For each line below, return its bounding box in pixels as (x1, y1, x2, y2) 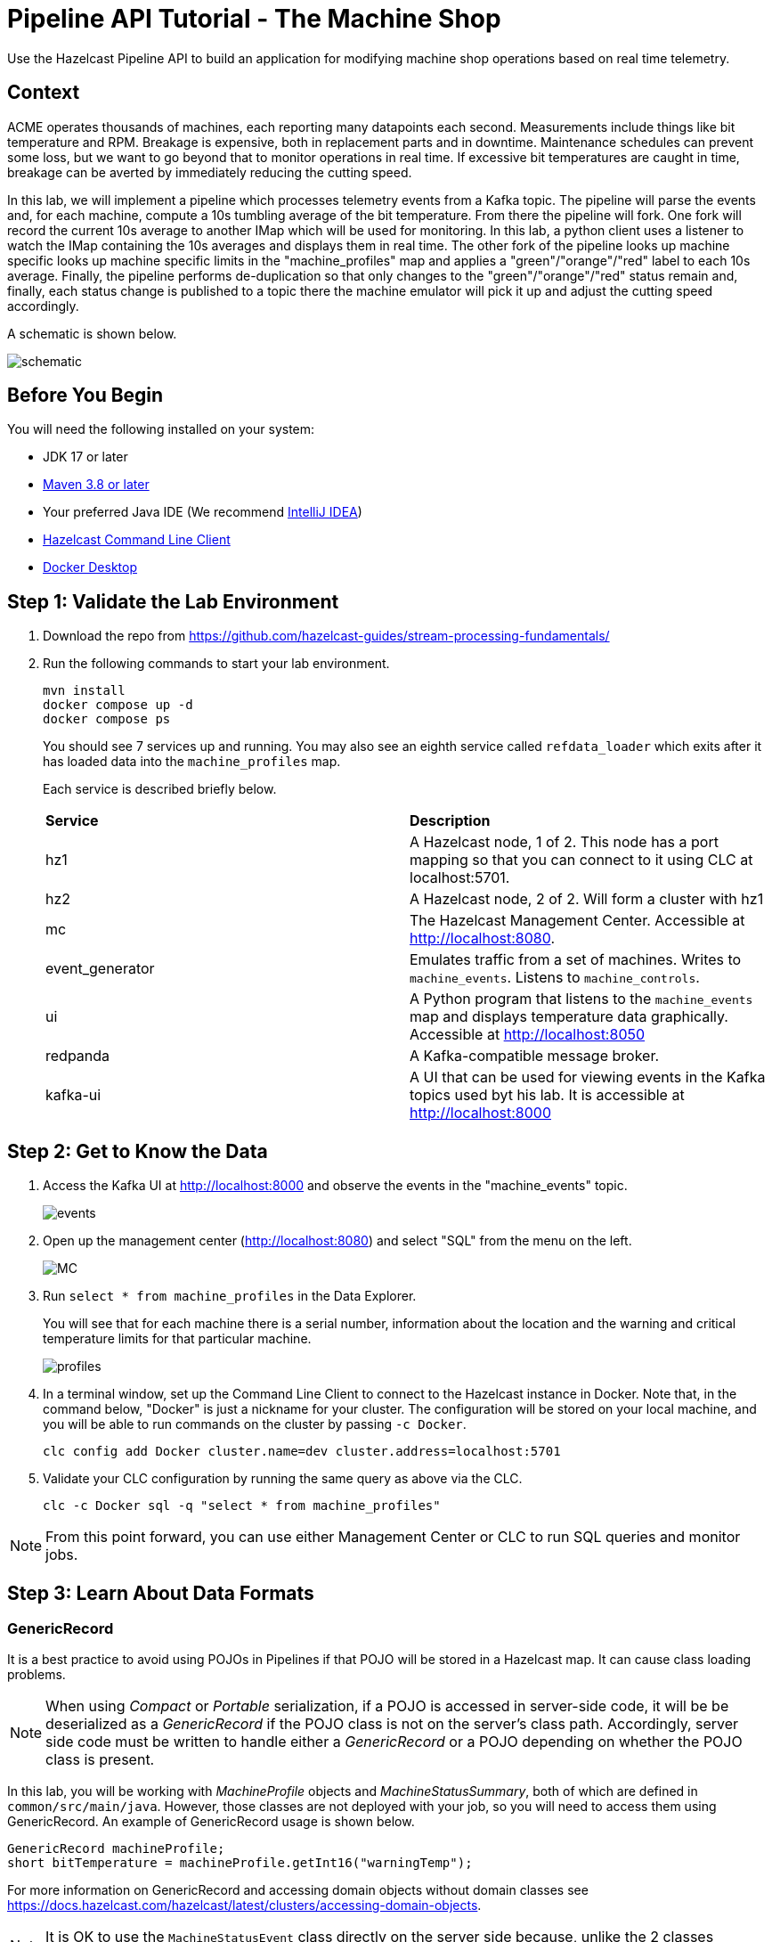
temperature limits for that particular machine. (43, 1331, 312, 1347)
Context (7, 81, 80, 104)
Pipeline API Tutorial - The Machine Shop (7, 4, 501, 34)
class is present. (45, 1750, 155, 1769)
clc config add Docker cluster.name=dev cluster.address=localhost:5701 (43, 1444, 561, 1459)
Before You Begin (7, 384, 164, 407)
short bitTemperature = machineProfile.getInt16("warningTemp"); (7, 1856, 473, 1871)
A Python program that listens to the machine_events (410, 990, 753, 1008)
